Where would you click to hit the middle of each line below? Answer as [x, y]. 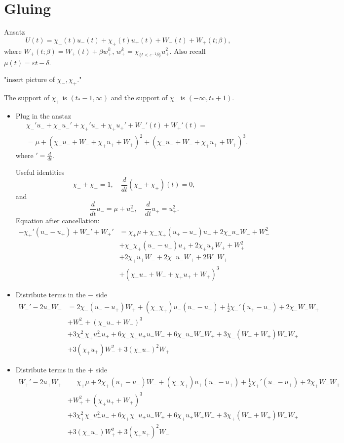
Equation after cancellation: [57, 220]
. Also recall [188, 51]
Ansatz [15, 32]
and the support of [139, 97]
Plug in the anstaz [43, 115]
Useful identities [40, 172]
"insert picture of [30, 79]
